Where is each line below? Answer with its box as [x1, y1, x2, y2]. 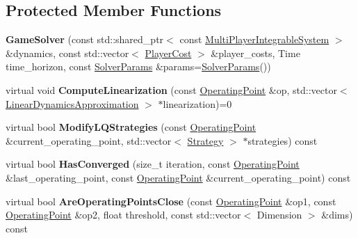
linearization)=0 [163, 96, 232, 111]
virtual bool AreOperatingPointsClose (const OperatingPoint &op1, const [6, 193, 336, 208]
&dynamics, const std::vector [6, 45, 129, 60]
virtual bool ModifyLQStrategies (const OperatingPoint [6, 120, 257, 134]
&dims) [321, 207, 353, 222]
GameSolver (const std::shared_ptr [6, 32, 164, 47]
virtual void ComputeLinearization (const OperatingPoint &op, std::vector [6, 82, 337, 97]
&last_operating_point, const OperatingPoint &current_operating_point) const [6, 170, 351, 184]
